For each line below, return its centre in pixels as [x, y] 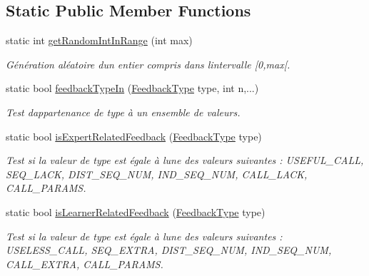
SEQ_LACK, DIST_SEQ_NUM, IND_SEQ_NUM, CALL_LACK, [157, 174]
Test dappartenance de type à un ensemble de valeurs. [123, 112]
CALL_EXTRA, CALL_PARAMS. [85, 264]
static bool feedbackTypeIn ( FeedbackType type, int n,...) [132, 88]
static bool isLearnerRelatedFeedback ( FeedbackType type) [136, 211]
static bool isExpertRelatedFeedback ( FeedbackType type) [134, 136]
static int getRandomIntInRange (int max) [99, 40]
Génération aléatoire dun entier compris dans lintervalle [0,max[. [148, 64]
